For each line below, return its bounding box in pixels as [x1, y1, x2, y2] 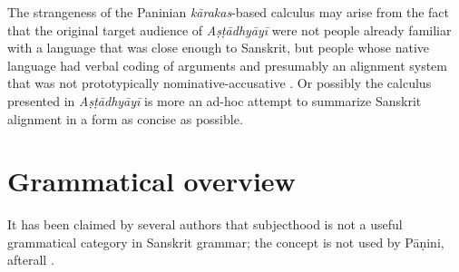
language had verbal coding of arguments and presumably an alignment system [7, 55, 447, 74]
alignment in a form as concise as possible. [7, 109, 243, 128]
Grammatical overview [7, 162, 296, 199]
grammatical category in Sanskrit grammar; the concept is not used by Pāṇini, [7, 232, 444, 251]
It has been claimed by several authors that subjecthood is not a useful [7, 215, 403, 234]
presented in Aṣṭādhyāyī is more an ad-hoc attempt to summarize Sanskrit [7, 91, 422, 110]
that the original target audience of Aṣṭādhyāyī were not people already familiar [7, 20, 452, 39]
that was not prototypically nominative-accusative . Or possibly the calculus [7, 73, 432, 92]
